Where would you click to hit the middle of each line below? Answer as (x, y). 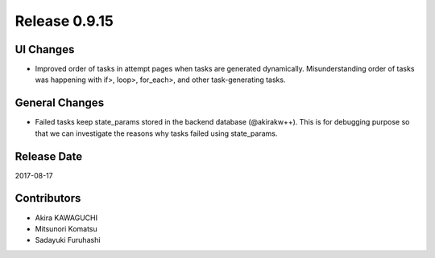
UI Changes (45, 49)
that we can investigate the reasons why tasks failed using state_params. (156, 133)
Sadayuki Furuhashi (68, 240)
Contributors (48, 198)
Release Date (49, 156)
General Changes (60, 103)
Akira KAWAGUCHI (66, 218)
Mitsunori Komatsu (66, 228)
